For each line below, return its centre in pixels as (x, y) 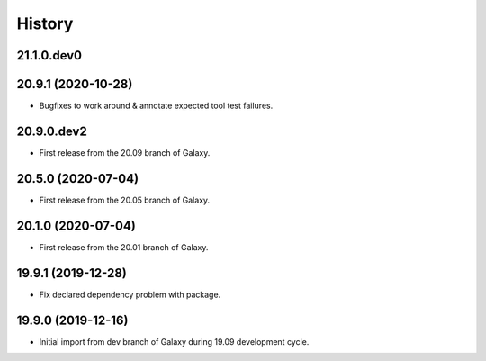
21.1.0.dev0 (49, 55)
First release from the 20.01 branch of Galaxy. (124, 247)
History (45, 23)
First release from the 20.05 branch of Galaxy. (125, 200)
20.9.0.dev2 (52, 131)
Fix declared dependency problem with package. (130, 294)
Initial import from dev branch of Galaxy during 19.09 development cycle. (174, 341)
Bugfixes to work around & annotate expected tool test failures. (156, 106)
